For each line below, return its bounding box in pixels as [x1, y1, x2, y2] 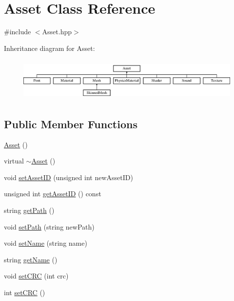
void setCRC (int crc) [4, 271, 69, 281]
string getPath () [4, 205, 55, 215]
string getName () [4, 254, 58, 264]
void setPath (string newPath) [4, 221, 95, 232]
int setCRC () [4, 287, 45, 297]
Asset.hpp [42, 26, 72, 37]
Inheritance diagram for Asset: [4, 43, 95, 53]
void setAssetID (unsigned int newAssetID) [4, 172, 133, 182]
